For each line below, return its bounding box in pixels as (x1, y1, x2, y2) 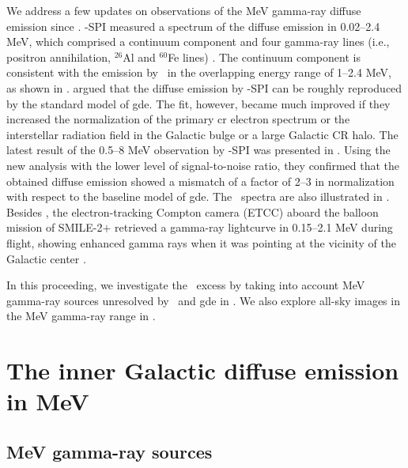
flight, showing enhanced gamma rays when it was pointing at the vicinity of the (6, 234, 396, 251)
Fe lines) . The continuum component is (168, 48, 361, 65)
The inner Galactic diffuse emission (6, 354, 399, 387)
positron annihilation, (6, 48, 111, 65)
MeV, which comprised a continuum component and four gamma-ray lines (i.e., (6, 33, 390, 50)
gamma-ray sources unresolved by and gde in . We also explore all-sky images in (6, 292, 400, 308)
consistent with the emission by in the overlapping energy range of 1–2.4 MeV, (6, 64, 391, 81)
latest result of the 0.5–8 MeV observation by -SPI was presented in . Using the (6, 142, 391, 158)
